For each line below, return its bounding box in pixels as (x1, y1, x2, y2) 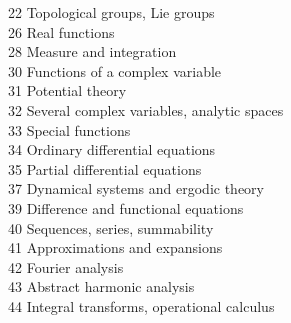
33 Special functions (8, 119, 131, 140)
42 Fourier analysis (8, 256, 124, 277)
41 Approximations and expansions (8, 237, 223, 258)
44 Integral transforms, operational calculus (8, 295, 275, 316)
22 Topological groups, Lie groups (8, 2, 215, 22)
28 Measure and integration (8, 41, 177, 62)
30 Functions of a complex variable (8, 60, 222, 81)
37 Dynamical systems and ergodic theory (8, 178, 264, 199)
